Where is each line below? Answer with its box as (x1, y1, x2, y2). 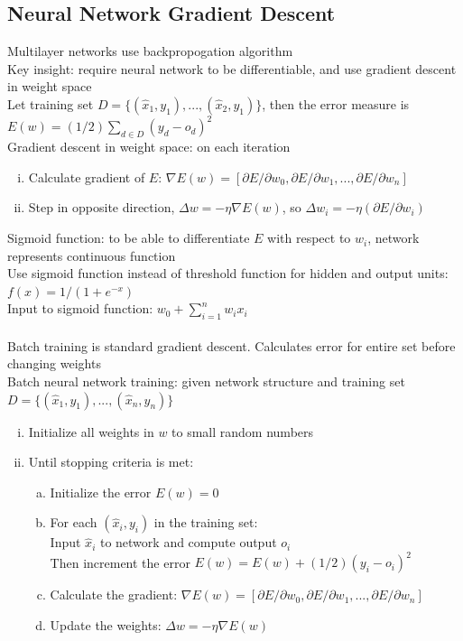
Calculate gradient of (28, 167, 145, 186)
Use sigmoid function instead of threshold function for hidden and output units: (7, 264, 449, 283)
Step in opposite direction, (28, 198, 175, 217)
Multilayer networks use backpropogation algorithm (7, 42, 293, 60)
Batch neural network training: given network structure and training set (7, 372, 405, 391)
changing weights (7, 354, 101, 373)
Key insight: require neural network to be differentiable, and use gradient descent (7, 59, 457, 78)
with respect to (267, 228, 351, 247)
